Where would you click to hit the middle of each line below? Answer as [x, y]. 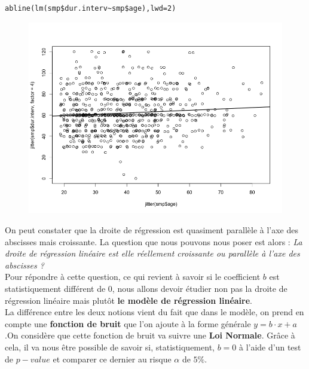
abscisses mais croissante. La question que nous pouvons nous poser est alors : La [154, 241]
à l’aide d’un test [270, 347]
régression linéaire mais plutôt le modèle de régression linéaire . [129, 300]
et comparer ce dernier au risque [112, 359]
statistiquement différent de [55, 289]
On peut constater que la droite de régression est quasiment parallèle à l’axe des [152, 230]
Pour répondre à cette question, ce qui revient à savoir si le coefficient [133, 277]
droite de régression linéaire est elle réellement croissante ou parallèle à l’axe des [152, 253]
